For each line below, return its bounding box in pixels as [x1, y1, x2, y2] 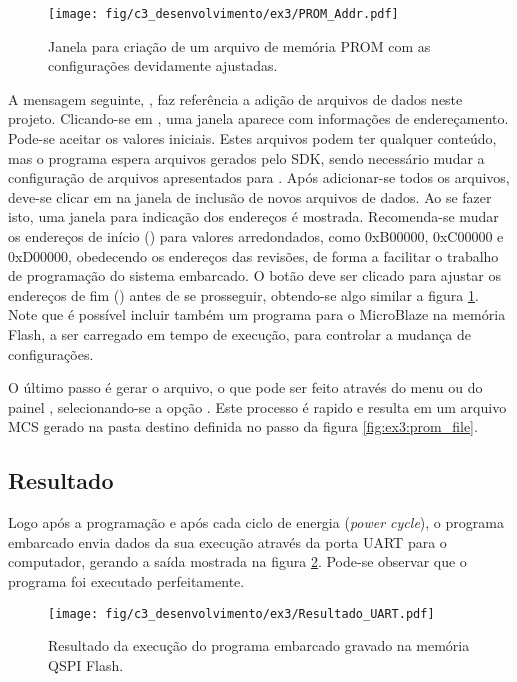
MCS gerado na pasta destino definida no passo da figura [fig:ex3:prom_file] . [8, 416, 478, 437]
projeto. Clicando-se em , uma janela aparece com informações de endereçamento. [8, 108, 509, 129]
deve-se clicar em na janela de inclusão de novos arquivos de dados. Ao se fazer [8, 186, 492, 207]
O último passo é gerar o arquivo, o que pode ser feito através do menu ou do [8, 377, 483, 398]
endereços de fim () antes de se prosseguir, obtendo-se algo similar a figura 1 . [8, 284, 479, 305]
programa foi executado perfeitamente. [8, 570, 245, 591]
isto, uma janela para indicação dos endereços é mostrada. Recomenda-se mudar [8, 206, 499, 227]
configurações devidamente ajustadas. [48, 55, 278, 76]
